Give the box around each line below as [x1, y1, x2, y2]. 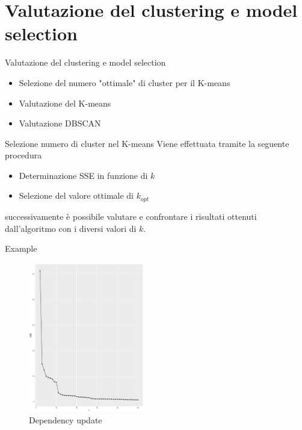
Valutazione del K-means [19, 96, 111, 109]
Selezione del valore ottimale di [19, 189, 134, 202]
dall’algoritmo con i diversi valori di [5, 222, 137, 234]
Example [5, 242, 37, 255]
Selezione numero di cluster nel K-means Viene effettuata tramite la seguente [5, 137, 289, 149]
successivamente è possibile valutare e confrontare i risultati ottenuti [5, 210, 257, 222]
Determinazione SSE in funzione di [19, 169, 148, 181]
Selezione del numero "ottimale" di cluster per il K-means [19, 76, 230, 89]
